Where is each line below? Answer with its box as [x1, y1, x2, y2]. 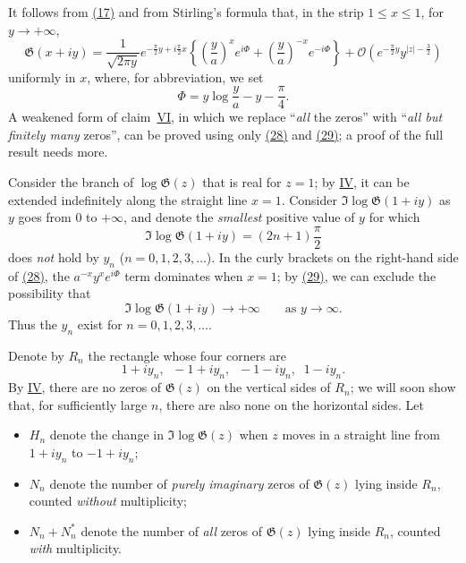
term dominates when [124, 266, 243, 285]
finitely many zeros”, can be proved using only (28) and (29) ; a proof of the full [8, 124, 444, 143]
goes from [18, 208, 72, 226]
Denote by [8, 345, 64, 364]
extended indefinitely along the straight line [8, 190, 248, 209]
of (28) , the [8, 266, 70, 285]
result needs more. [8, 142, 108, 161]
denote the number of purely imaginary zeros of [49, 473, 309, 492]
